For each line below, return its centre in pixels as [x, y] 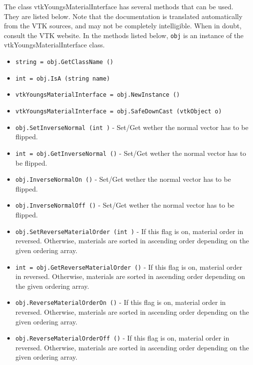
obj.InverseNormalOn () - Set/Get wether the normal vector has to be [123, 179]
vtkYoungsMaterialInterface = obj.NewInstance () [98, 95]
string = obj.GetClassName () [64, 62]
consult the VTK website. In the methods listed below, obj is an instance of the [124, 35]
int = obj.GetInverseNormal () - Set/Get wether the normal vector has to [131, 153]
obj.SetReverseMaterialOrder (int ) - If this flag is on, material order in [129, 231]
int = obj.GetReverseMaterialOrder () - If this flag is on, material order [129, 267]
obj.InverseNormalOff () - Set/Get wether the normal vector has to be [125, 205]
